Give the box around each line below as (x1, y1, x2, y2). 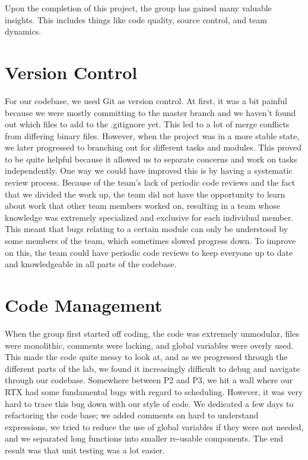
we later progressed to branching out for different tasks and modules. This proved (5, 141, 302, 154)
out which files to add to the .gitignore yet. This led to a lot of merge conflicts (5, 118, 290, 130)
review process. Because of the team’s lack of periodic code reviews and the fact (5, 176, 296, 189)
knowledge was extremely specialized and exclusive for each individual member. (5, 211, 294, 223)
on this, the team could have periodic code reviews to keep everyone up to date (5, 246, 293, 258)
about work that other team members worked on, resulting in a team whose (5, 199, 280, 212)
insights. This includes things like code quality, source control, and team (5, 13, 267, 26)
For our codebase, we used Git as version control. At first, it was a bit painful (5, 94, 287, 107)
